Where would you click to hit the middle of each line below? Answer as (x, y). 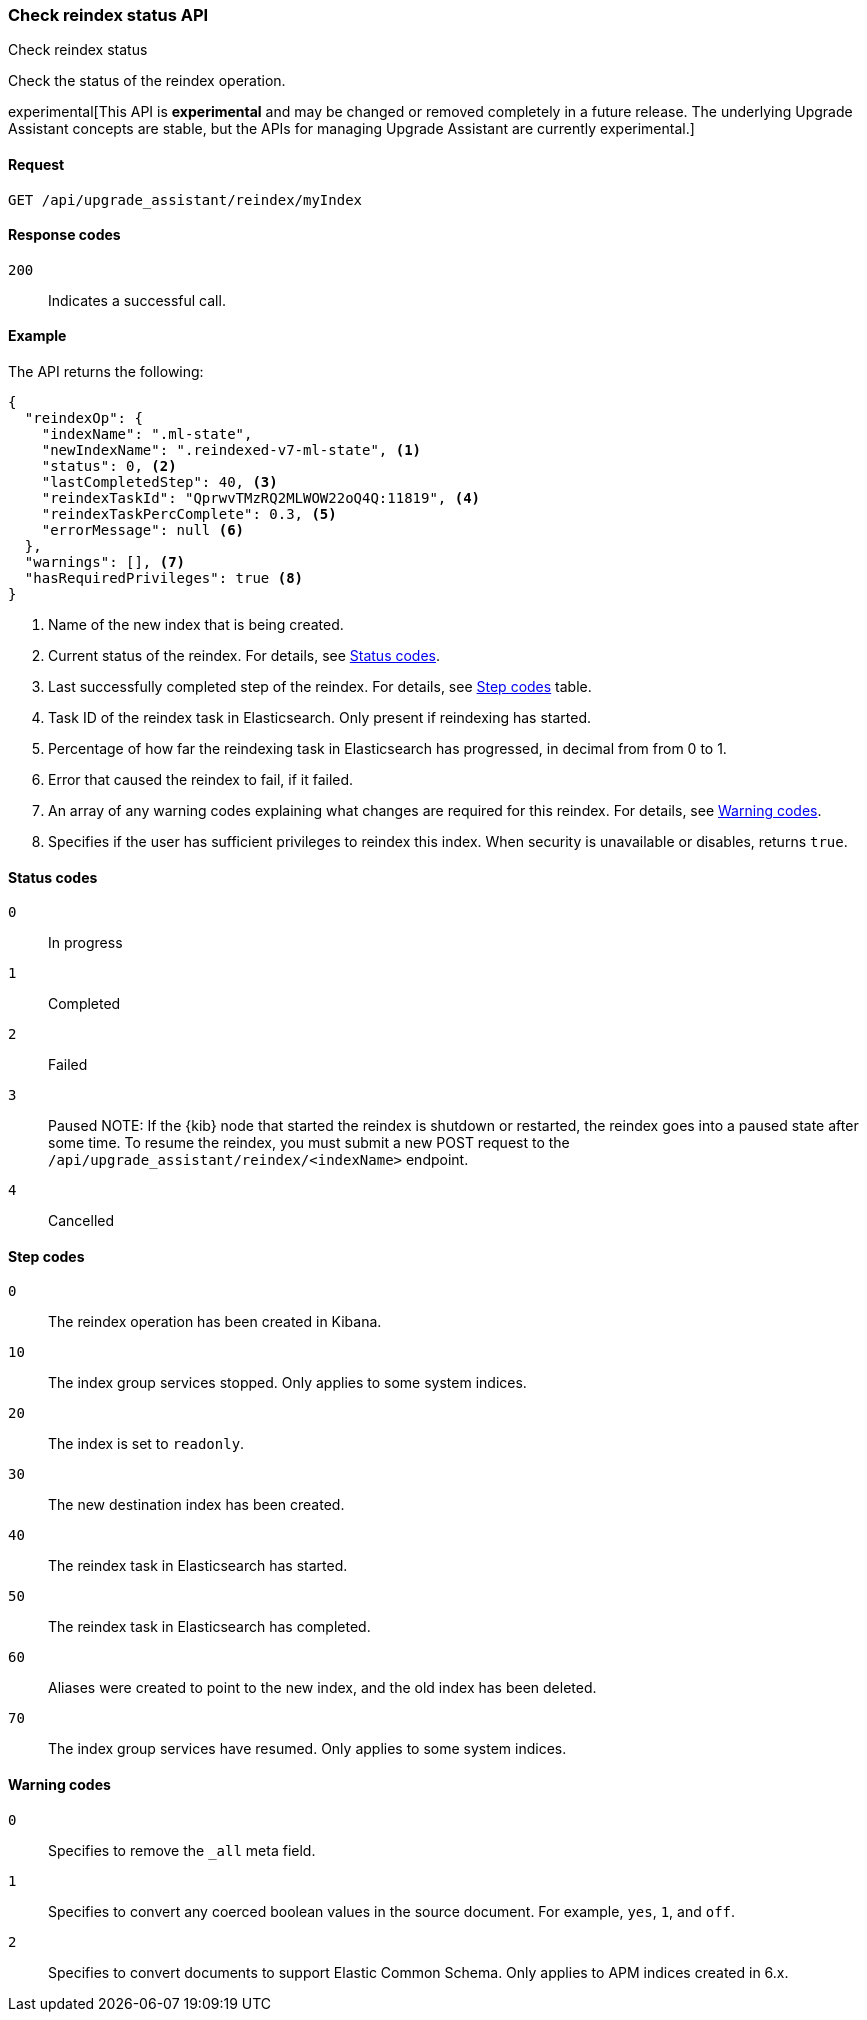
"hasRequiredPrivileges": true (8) (164, 578)
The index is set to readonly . (146, 1444)
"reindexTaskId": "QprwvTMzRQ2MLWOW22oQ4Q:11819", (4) (261, 498)
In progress (85, 943)
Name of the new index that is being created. (196, 625)
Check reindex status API (108, 15)
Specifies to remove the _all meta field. (182, 1850)
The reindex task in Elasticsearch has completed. (209, 1627)
